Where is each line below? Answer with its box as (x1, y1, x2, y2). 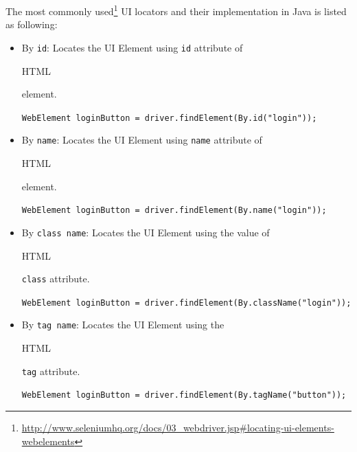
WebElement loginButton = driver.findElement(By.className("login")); (21, 297, 352, 308)
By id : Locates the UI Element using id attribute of (21, 40, 243, 54)
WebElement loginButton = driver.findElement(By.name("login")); (21, 205, 327, 216)
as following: (5, 17, 58, 32)
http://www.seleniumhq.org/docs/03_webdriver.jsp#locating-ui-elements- (21, 420, 334, 434)
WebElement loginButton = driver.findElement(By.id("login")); (21, 113, 317, 123)
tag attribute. (21, 363, 80, 378)
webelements (21, 433, 75, 448)
